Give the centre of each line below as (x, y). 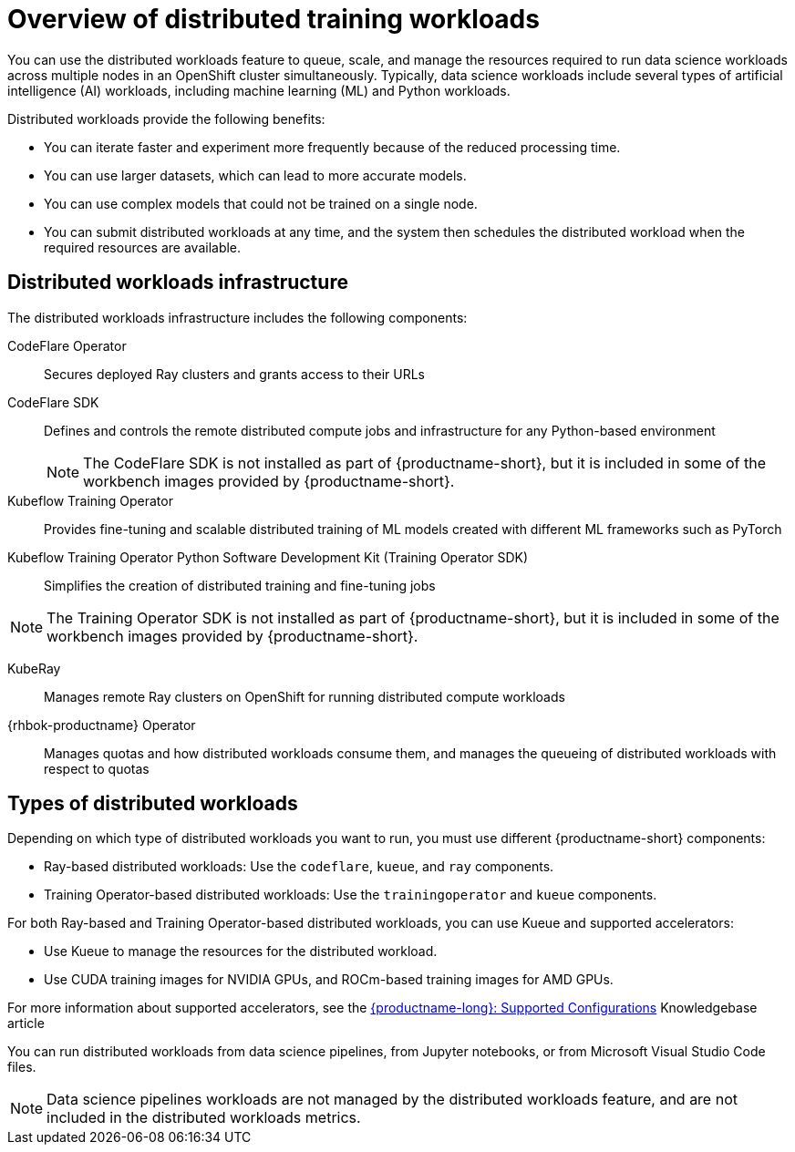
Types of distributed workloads (153, 804)
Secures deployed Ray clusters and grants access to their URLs (234, 374)
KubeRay (34, 668)
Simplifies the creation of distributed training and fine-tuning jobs (240, 585)
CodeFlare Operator (67, 345)
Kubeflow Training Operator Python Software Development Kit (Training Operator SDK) (268, 557)
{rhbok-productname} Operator (102, 725)
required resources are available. (143, 247)
